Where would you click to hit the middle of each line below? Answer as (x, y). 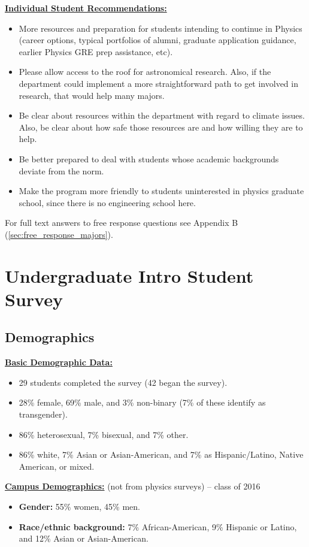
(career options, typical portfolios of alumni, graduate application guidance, (157, 40)
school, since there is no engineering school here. (107, 202)
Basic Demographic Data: (59, 362)
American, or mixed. (57, 466)
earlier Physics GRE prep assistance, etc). (96, 51)
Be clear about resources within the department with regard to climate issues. (162, 115)
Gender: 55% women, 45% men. (79, 507)
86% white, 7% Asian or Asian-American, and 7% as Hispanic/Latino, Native (161, 454)
